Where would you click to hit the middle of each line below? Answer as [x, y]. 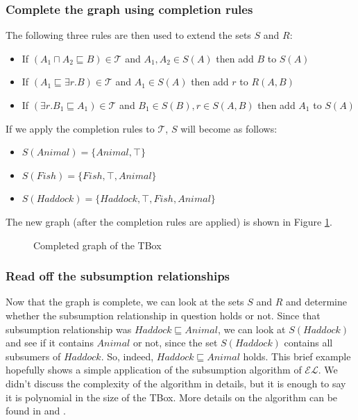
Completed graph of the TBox [97, 245]
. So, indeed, [127, 356]
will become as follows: [229, 128]
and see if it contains [50, 343]
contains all [308, 343]
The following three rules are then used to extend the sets [128, 35]
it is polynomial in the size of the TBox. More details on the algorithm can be [172, 397]
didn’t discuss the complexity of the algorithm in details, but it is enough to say [176, 383]
